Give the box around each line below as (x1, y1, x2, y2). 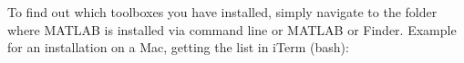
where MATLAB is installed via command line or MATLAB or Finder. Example (7, 20, 457, 39)
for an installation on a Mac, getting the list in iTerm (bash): (7, 38, 349, 57)
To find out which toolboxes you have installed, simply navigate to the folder (7, 3, 438, 21)
